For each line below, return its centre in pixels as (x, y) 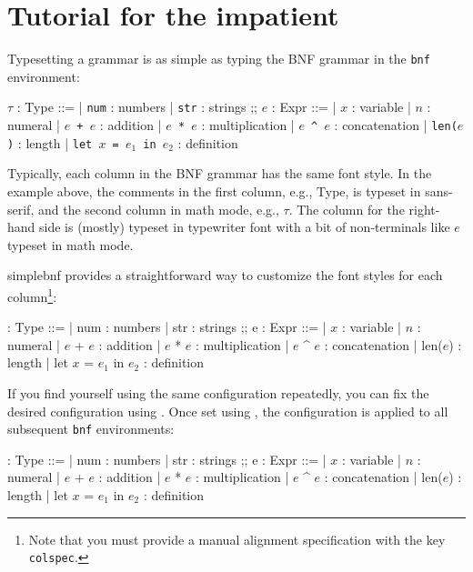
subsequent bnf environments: (91, 429)
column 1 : (32, 295)
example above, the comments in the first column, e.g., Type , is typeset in (214, 191)
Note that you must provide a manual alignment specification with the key (237, 539)
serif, (21, 209)
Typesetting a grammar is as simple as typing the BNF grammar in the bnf (219, 59)
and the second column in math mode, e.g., (158, 209)
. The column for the (347, 209)
